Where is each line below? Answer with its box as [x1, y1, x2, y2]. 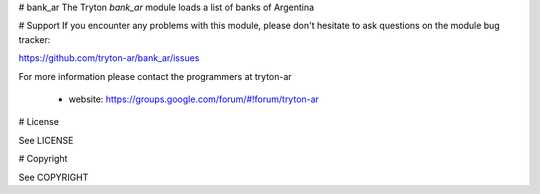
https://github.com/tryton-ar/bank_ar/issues [18, 52, 200, 64]
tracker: [18, 33, 51, 45]
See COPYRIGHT [18, 171, 89, 183]
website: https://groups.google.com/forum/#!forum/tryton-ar [68, 93, 320, 105]
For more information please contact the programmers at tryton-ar [18, 70, 292, 82]
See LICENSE [18, 134, 74, 146]
